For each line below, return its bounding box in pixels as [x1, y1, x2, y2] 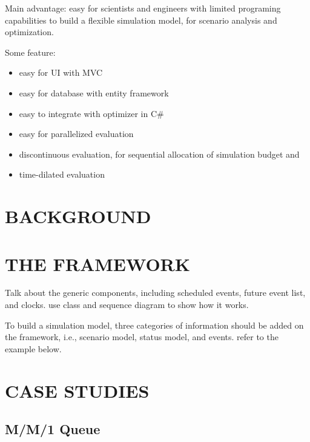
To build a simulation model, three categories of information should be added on [5, 318, 304, 331]
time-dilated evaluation [19, 168, 105, 181]
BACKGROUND [5, 204, 151, 229]
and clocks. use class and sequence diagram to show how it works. [5, 298, 249, 311]
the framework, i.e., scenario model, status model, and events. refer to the [5, 330, 279, 343]
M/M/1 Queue [5, 420, 101, 438]
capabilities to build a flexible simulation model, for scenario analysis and [5, 13, 277, 26]
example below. [5, 342, 62, 355]
